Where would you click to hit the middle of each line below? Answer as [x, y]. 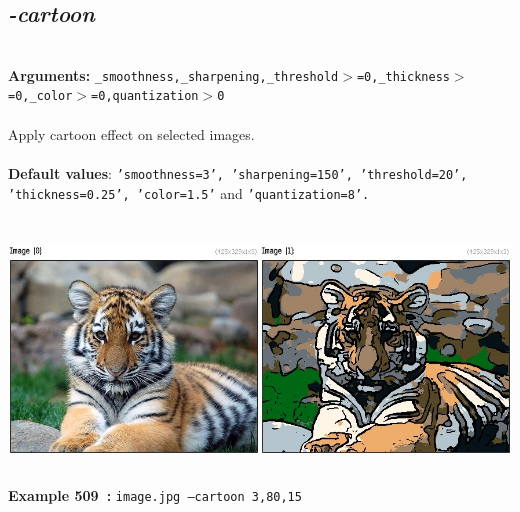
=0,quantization [145, 96]
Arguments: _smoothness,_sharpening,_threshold [173, 74]
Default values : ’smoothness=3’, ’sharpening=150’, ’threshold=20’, [238, 172]
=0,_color [40, 96]
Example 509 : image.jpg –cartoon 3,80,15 [155, 495]
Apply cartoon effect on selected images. [131, 133]
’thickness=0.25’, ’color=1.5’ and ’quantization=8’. [189, 192]
